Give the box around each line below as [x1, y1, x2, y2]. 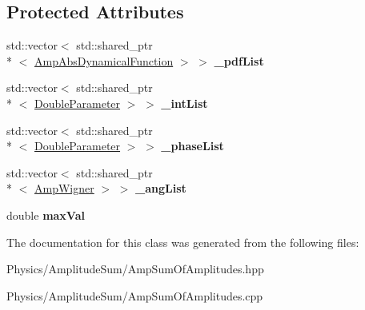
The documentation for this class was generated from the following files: [6, 233, 359, 250]
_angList [135, 180, 187, 197]
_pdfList [214, 52, 264, 69]
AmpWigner [34, 180, 94, 197]
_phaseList [161, 137, 224, 154]
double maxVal [6, 206, 85, 223]
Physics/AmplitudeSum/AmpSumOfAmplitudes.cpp [6, 287, 263, 304]
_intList [161, 94, 208, 111]
